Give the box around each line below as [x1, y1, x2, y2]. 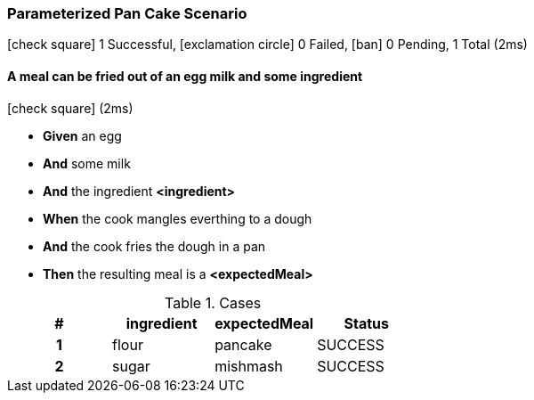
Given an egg [43, 127, 122, 143]
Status [344, 314, 389, 332]
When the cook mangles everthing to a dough [43, 210, 312, 226]
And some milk [43, 155, 131, 171]
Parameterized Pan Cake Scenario [7, 4, 247, 22]
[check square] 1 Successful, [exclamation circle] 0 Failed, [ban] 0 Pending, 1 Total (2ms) [7, 37, 528, 53]
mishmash [214, 356, 283, 375]
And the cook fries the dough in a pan [43, 238, 266, 254]
